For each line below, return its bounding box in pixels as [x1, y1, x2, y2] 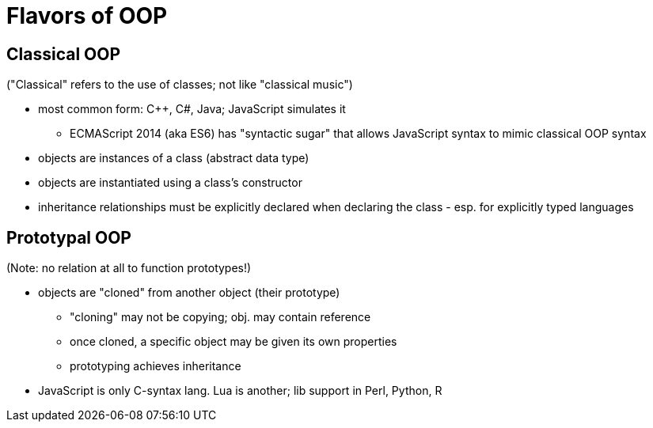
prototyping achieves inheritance [70, 359, 241, 373]
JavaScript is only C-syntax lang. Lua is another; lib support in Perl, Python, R [38, 384, 442, 398]
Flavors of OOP [6, 2, 168, 29]
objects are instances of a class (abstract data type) [38, 151, 309, 165]
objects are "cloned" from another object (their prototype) [38, 286, 340, 300]
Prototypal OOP [6, 227, 131, 248]
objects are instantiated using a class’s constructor [38, 176, 302, 190]
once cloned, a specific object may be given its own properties [70, 335, 397, 349]
